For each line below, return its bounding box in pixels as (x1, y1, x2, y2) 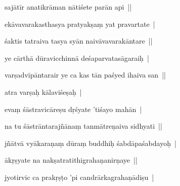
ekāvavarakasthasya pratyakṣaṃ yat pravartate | (5, 18, 155, 29)
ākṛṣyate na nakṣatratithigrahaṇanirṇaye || (5, 155, 138, 165)
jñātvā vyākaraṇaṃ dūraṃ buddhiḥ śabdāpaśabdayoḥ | (5, 137, 176, 148)
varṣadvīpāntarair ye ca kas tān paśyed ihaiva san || (5, 69, 166, 80)
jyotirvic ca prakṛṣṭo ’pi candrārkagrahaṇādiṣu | (5, 171, 154, 182)
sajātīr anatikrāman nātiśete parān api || (5, 2, 132, 12)
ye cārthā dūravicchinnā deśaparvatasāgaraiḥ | (5, 52, 149, 63)
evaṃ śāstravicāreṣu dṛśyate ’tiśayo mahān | (5, 103, 142, 114)
